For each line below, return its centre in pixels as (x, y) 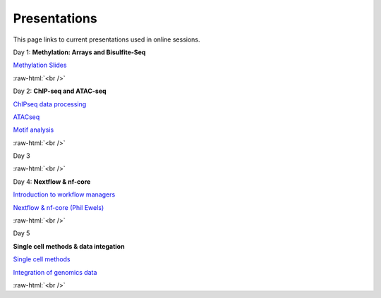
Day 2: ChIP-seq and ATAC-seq (60, 91)
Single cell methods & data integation (69, 246)
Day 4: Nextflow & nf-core (52, 181)
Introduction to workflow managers (64, 194)
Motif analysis (34, 130)
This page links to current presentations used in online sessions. (107, 39)
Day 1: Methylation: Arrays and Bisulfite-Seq (79, 52)
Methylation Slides (40, 65)
